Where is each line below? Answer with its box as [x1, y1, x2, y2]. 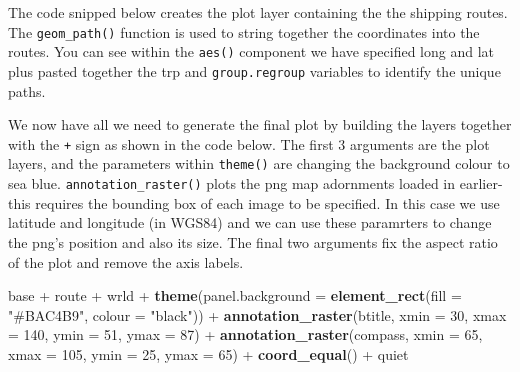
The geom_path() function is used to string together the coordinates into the [8, 21, 480, 42]
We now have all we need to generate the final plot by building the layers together [8, 114, 512, 135]
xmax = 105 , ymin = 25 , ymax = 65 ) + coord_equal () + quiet [8, 343, 409, 364]
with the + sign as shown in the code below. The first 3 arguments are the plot [8, 133, 490, 154]
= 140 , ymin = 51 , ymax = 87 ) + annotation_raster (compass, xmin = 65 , [8, 324, 483, 345]
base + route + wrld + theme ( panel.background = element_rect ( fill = [8, 285, 462, 306]
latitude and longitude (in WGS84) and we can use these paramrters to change [8, 212, 492, 233]
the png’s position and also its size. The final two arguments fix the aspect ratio [8, 231, 498, 252]
